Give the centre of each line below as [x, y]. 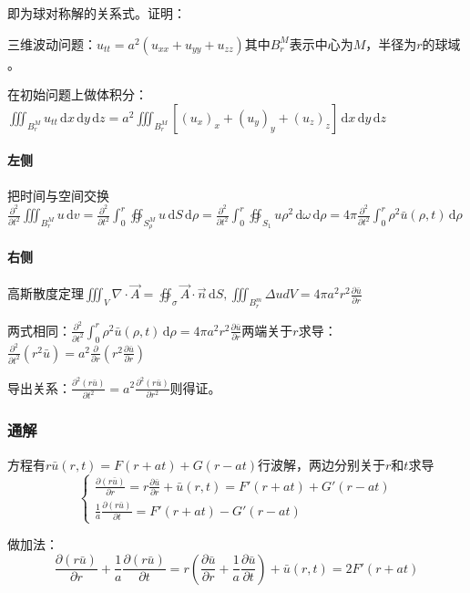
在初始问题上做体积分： [77, 94]
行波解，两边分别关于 [322, 464]
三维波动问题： [52, 43]
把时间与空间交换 [58, 195]
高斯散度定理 [46, 293]
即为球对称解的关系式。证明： [97, 13]
